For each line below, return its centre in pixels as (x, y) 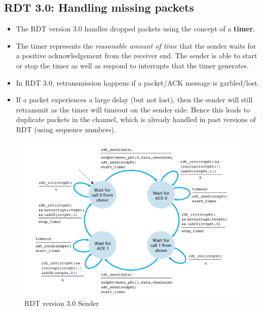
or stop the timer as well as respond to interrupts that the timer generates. (132, 65)
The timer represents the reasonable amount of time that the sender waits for (136, 45)
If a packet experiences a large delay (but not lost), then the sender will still (134, 100)
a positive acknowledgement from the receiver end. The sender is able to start (137, 55)
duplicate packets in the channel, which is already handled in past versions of (136, 119)
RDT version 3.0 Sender (62, 303)
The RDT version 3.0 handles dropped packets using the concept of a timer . (136, 29)
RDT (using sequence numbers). (66, 129)
